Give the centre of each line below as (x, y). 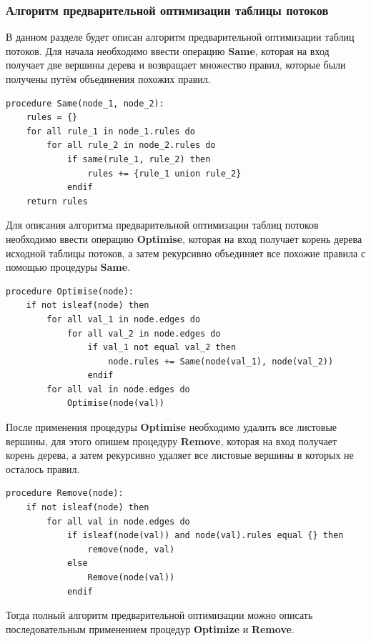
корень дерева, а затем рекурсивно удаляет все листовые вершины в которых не (180, 455)
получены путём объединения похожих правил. (108, 79)
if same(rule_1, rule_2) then (139, 159)
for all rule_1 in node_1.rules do (110, 131)
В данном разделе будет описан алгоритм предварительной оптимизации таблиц (180, 37)
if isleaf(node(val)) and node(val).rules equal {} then (205, 536)
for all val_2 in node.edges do (144, 333)
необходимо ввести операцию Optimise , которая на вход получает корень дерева (184, 238)
